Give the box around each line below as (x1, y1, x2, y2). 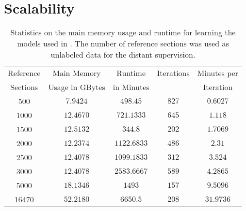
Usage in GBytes (48, 81, 105, 93)
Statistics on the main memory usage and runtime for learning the (10, 27, 236, 38)
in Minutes (113, 81, 149, 93)
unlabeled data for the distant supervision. (50, 49, 196, 60)
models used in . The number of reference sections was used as (17, 38, 229, 49)
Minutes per (197, 67, 238, 79)
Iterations (157, 67, 190, 79)
